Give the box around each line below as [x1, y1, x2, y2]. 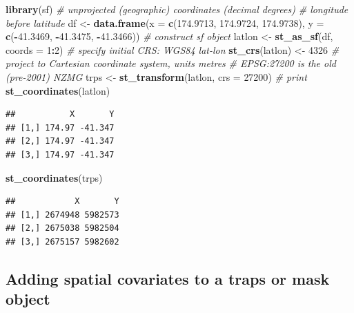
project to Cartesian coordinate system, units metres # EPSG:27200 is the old [6, 56, 336, 70]
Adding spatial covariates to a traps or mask [6, 267, 330, 289]
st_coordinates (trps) [6, 170, 103, 184]
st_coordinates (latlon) [6, 83, 110, 97]
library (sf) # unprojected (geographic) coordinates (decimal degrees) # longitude [6, 2, 348, 16]
